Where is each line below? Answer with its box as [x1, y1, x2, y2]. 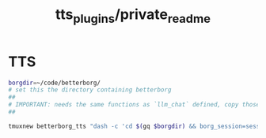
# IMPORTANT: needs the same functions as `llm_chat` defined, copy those [8, 101, 260, 109]
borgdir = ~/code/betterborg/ [8, 79, 101, 87]
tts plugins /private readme [55, 6, 211, 26]
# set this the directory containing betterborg [8, 86, 172, 94]
